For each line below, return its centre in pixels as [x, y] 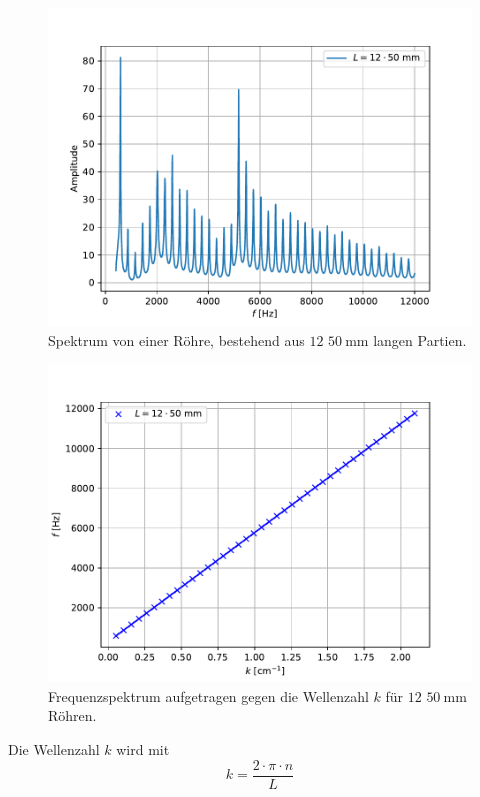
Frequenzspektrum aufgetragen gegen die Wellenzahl [208, 695]
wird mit [143, 748]
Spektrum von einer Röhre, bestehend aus [176, 339]
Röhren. [72, 715]
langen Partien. [420, 339]
